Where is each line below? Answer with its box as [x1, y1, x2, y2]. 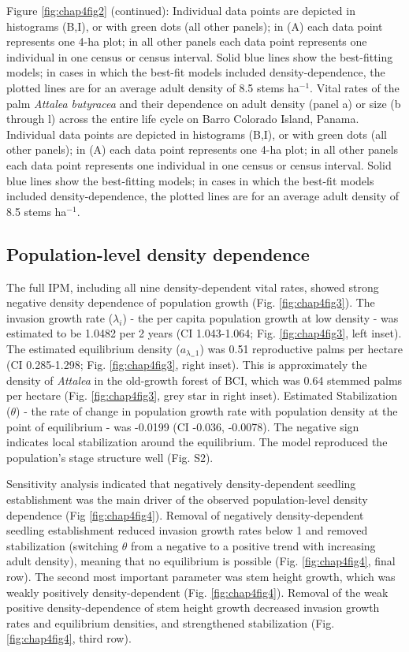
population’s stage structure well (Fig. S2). [6, 449, 214, 465]
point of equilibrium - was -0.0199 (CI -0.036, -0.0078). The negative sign [6, 418, 359, 434]
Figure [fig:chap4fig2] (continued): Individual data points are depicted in [6, 2, 355, 18]
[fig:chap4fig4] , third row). [6, 630, 132, 646]
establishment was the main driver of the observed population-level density [6, 491, 368, 508]
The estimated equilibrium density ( [6, 340, 180, 356]
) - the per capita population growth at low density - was [122, 309, 399, 326]
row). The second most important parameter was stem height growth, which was [6, 568, 396, 585]
